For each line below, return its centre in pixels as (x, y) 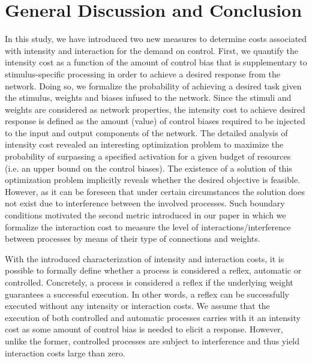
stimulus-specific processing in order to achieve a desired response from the (142, 73)
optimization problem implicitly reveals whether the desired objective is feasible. (153, 180)
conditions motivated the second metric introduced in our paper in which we (145, 215)
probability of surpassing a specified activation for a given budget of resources (148, 156)
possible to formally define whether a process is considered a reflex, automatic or (153, 270)
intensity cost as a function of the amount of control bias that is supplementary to (156, 62)
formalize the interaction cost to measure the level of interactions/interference (148, 226)
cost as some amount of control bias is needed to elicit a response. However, (144, 329)
